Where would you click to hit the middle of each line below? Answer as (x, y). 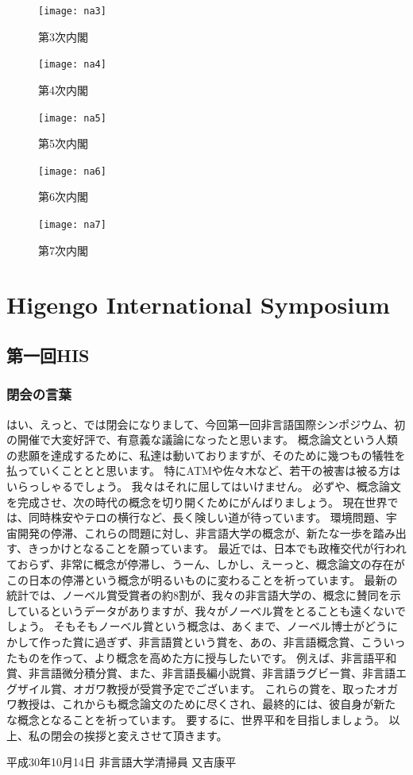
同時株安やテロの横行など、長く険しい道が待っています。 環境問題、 (207, 517)
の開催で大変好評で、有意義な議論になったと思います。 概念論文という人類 (202, 440)
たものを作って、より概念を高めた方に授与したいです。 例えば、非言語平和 (202, 657)
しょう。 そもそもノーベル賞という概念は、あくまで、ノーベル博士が (185, 626)
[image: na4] (72, 65)
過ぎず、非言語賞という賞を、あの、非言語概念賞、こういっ (250, 641)
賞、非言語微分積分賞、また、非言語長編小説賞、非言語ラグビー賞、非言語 (201, 673)
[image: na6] (72, 171)
